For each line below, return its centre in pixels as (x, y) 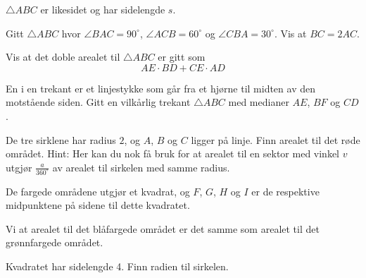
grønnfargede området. (55, 242)
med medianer (259, 102)
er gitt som (182, 57)
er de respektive (285, 191)
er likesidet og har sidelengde (103, 9)
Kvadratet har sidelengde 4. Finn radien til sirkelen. (117, 266)
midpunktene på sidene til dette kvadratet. (98, 205)
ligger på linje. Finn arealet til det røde (276, 139)
